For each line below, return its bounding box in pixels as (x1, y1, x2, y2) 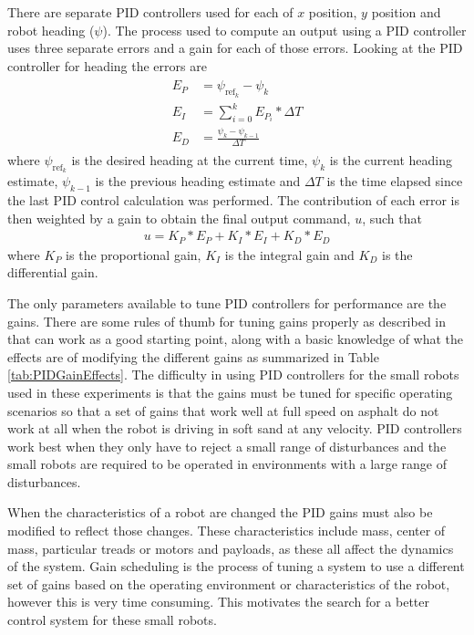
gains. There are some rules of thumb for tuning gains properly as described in (7, 311, 447, 330)
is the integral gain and (224, 245, 355, 264)
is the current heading (329, 151, 453, 170)
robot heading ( (7, 20, 95, 39)
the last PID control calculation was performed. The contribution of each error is (7, 191, 459, 210)
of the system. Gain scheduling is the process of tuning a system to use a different (7, 557, 465, 576)
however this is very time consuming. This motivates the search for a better (7, 592, 429, 611)
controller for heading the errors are (7, 56, 207, 75)
